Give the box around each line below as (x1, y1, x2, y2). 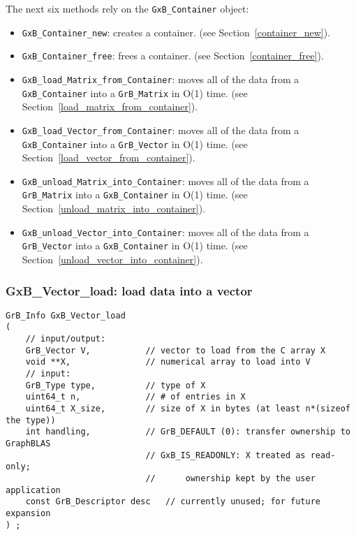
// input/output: (25, 334, 106, 344)
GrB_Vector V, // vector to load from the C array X (25, 345, 326, 356)
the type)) (6, 415, 56, 425)
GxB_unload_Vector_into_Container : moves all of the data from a (22, 224, 309, 239)
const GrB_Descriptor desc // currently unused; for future (25, 497, 321, 507)
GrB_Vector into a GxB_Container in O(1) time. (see (22, 238, 248, 253)
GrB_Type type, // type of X (25, 380, 206, 390)
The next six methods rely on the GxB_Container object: (6, 1, 249, 15)
